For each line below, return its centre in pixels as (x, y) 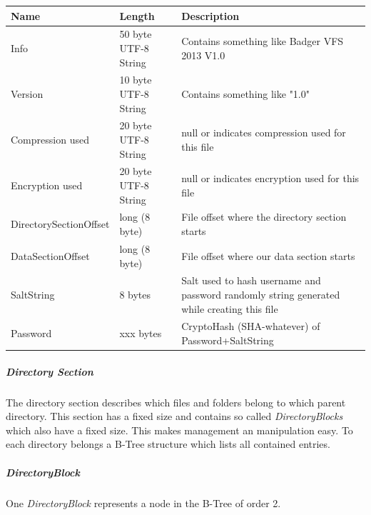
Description (210, 15)
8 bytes (135, 294)
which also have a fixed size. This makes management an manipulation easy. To (179, 430)
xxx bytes (141, 333)
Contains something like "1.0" (245, 93)
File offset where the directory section (264, 217)
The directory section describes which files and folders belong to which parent (176, 402)
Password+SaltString (228, 340)
